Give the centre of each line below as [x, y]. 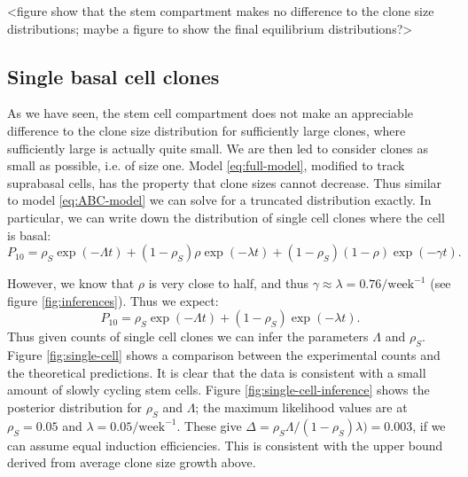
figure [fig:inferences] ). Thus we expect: [113, 300]
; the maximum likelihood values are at [301, 407]
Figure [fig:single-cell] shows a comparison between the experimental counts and [224, 355]
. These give [209, 425]
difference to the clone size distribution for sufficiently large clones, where [207, 130]
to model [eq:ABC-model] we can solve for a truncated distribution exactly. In [219, 200]
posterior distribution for [75, 407]
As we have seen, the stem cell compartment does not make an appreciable [211, 113]
